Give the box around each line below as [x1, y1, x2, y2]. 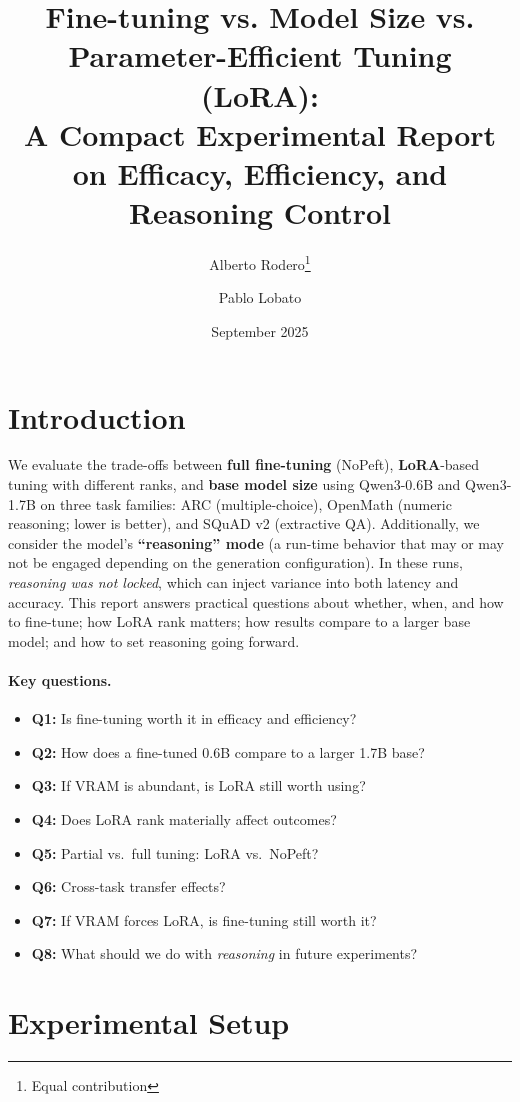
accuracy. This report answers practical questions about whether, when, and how [8, 591, 504, 612]
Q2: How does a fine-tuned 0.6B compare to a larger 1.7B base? [31, 741, 425, 762]
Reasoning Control [128, 192, 392, 233]
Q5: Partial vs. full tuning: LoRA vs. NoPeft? [31, 842, 319, 863]
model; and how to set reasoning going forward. [8, 630, 300, 651]
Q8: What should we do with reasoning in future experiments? [31, 943, 418, 964]
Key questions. [8, 669, 112, 690]
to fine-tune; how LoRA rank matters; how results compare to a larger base [8, 611, 471, 632]
